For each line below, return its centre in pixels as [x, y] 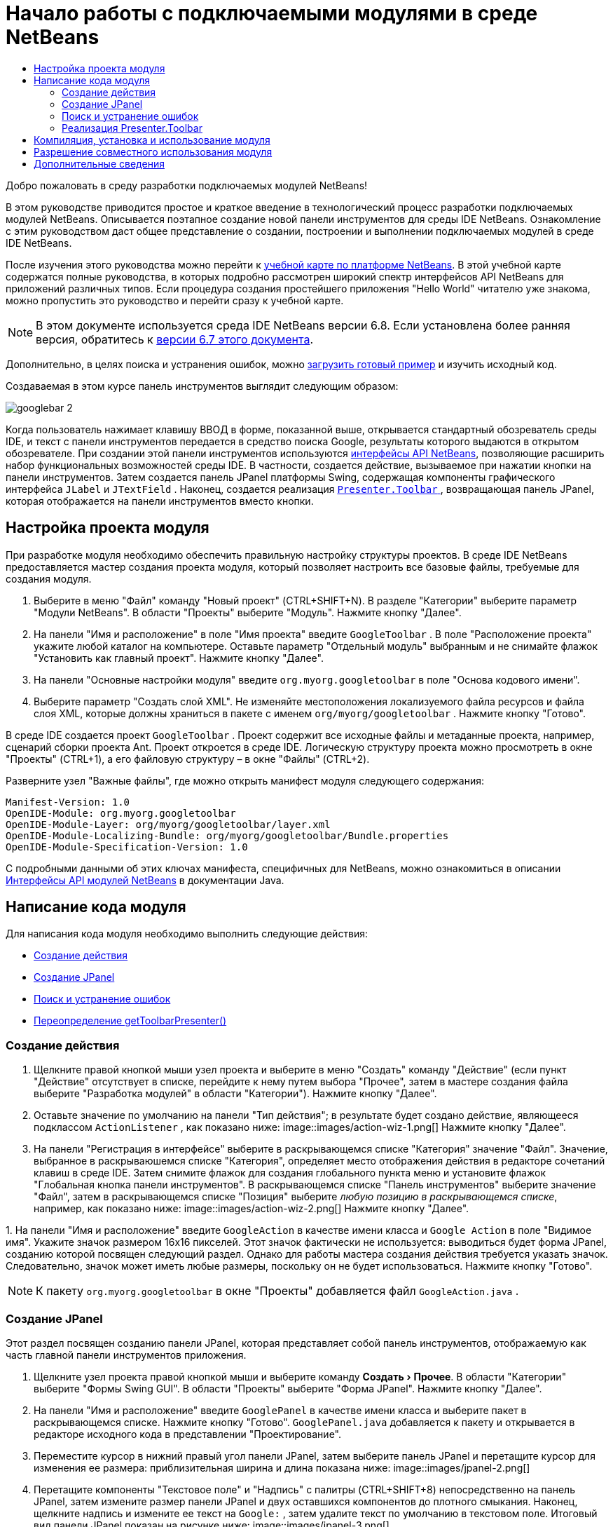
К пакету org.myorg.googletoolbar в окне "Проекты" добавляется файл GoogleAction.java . [277, 1291]
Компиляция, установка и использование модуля [152, 140]
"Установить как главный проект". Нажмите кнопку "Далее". [179, 658]
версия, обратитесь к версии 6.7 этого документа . [174, 339]
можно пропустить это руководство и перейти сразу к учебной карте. [175, 300]
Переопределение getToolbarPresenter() [130, 1021]
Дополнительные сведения [99, 163]
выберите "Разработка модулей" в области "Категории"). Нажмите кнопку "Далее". [235, 1094]
